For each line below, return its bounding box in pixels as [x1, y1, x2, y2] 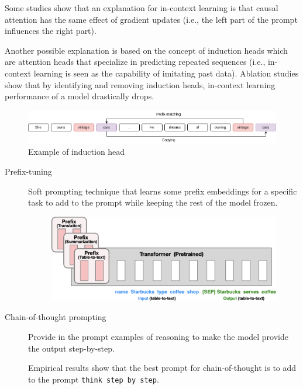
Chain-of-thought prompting [5, 311, 106, 323]
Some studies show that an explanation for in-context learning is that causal [5, 2, 278, 13]
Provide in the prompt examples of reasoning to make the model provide [28, 330, 289, 342]
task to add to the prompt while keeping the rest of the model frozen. [28, 196, 278, 209]
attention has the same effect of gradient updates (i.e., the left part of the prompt [5, 13, 298, 25]
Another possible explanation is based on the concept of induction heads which [5, 44, 288, 56]
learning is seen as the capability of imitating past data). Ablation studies [33, 67, 299, 79]
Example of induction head [28, 145, 125, 158]
